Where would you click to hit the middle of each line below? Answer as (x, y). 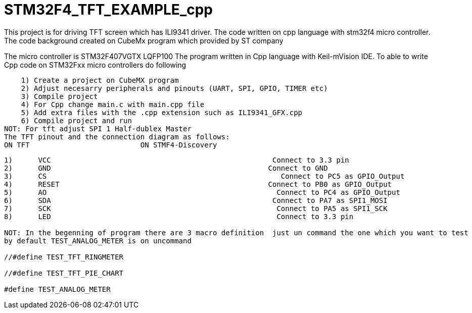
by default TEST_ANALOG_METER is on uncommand (98, 241)
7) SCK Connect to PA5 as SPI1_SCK (196, 208)
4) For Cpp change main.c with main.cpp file (113, 104)
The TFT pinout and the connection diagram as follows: (117, 137)
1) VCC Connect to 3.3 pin (177, 160)
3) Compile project (59, 96)
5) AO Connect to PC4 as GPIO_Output (202, 192)
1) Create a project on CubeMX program (100, 80)
